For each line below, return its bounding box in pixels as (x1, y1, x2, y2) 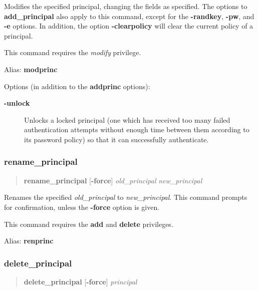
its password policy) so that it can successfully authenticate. (24, 134, 209, 144)
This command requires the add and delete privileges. (4, 218, 173, 229)
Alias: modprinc (4, 64, 58, 74)
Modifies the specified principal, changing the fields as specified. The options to (4, 1, 247, 11)
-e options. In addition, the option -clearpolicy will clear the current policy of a (4, 21, 253, 31)
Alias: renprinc (4, 235, 54, 246)
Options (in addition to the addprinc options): (4, 81, 150, 91)
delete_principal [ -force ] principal (24, 276, 137, 286)
